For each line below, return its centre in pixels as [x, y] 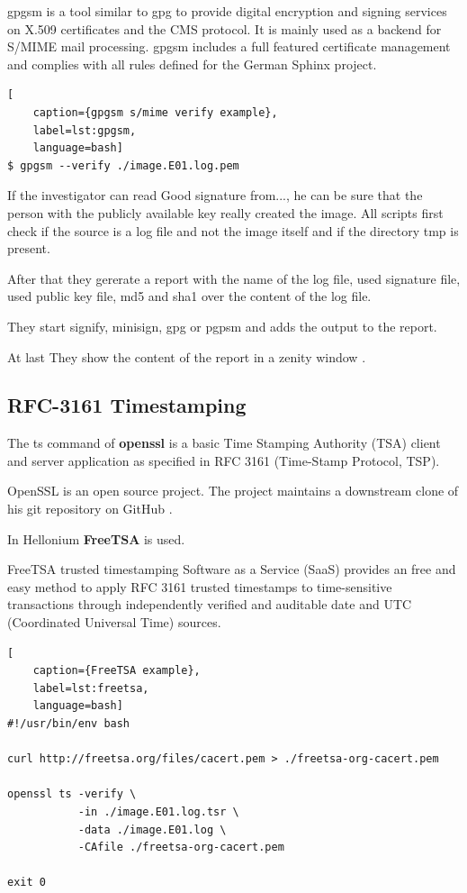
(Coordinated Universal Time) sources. [114, 622]
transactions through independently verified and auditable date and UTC [210, 604]
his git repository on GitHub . [90, 509]
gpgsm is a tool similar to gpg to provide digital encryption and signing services [227, 11]
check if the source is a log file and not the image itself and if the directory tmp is [233, 230]
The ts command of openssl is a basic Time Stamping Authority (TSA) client [224, 443]
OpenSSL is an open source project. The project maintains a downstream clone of [233, 491]
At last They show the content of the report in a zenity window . [187, 356]
